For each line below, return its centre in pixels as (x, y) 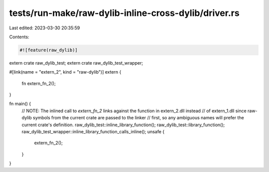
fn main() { (20, 104)
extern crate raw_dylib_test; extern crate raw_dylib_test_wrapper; (76, 63)
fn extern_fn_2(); (39, 83)
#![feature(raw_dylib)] (49, 50)
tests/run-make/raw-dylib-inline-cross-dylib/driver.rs (124, 13)
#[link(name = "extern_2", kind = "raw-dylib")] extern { (65, 72)
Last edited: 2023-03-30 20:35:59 (45, 28)
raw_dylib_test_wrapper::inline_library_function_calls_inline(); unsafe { (93, 132)
